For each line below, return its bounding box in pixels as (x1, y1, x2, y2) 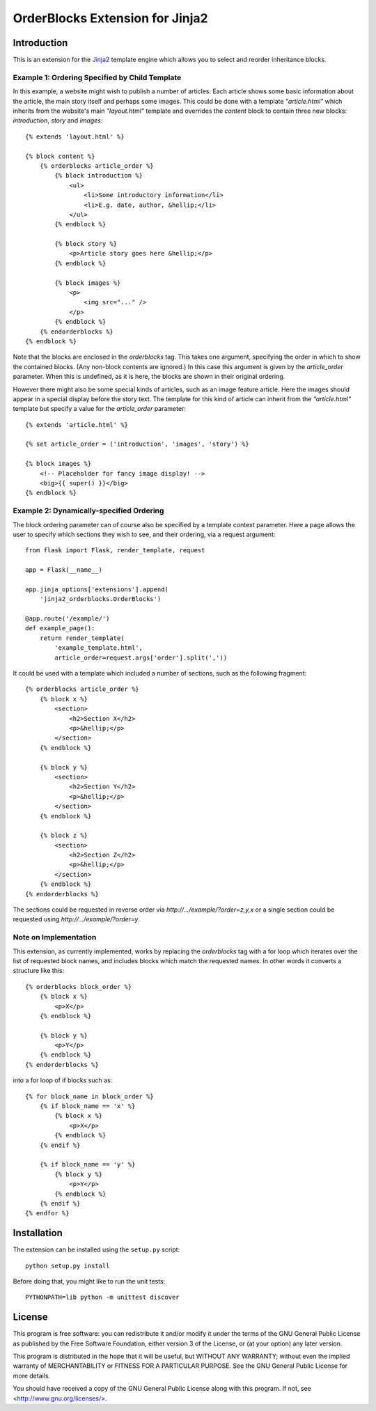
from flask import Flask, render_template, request (25, 547, 205, 554)
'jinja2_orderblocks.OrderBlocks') (39, 595, 162, 603)
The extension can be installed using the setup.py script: (13, 1245, 180, 1254)
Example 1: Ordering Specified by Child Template (13, 72, 182, 82)
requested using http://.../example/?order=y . (13, 915, 141, 923)
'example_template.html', (54, 644, 143, 652)
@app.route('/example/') (25, 615, 110, 623)
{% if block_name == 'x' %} (39, 1102, 136, 1110)
